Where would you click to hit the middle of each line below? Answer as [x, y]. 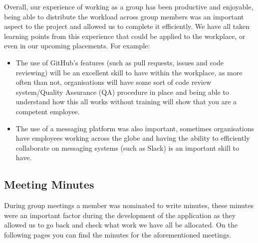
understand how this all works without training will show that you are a [126, 102]
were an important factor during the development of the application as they [120, 215]
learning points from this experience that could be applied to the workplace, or [125, 36]
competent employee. [48, 111]
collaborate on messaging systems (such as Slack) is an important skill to [127, 147]
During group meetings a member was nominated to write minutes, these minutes [129, 205]
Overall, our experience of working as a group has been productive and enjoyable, [129, 6]
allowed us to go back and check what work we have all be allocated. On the [121, 225]
